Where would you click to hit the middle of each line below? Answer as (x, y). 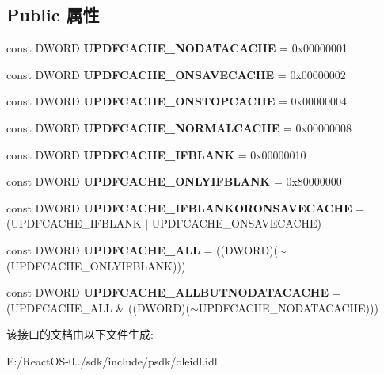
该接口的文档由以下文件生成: (80, 334)
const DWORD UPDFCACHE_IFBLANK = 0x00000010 (156, 154)
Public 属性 (53, 15)
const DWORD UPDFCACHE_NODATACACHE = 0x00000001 (177, 48)
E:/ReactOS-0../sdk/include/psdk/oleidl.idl (112, 360)
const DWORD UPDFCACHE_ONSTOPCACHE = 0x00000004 (177, 101)
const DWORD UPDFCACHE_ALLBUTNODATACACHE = (174, 292)
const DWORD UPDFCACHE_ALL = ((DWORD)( (142, 249)
